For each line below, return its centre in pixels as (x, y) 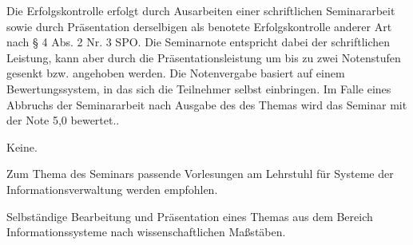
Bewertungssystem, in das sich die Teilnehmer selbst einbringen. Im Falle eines (199, 88)
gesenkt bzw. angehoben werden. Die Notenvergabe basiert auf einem (176, 73)
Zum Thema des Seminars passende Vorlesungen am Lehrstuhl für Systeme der (200, 174)
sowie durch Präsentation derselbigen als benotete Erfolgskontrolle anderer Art (199, 26)
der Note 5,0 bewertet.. (63, 120)
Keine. (22, 146)
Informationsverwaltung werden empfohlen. (112, 189)
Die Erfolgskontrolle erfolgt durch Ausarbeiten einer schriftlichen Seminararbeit (201, 10)
